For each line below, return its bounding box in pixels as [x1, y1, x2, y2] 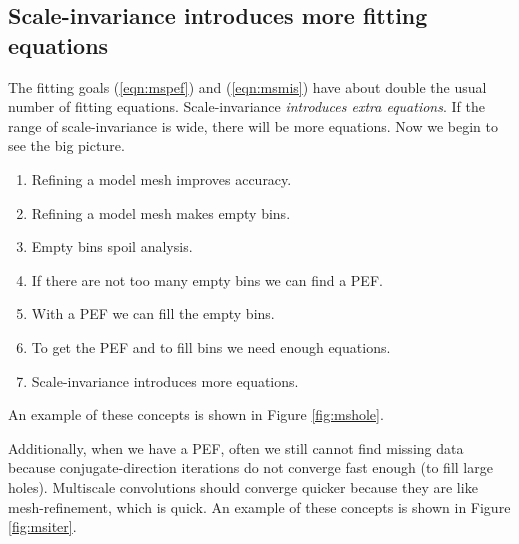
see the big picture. [8, 135, 125, 156]
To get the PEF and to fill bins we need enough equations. [31, 336, 391, 357]
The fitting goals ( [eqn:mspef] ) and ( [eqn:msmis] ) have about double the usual [8, 76, 487, 97]
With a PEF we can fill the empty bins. [31, 303, 275, 324]
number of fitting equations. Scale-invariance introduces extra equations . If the [8, 96, 485, 117]
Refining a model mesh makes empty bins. [31, 202, 291, 223]
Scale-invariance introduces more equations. [31, 370, 299, 391]
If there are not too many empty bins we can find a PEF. [31, 269, 383, 290]
